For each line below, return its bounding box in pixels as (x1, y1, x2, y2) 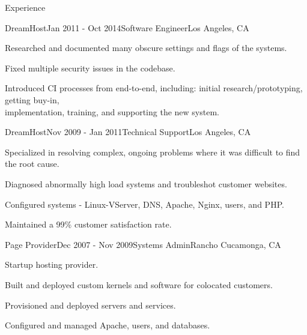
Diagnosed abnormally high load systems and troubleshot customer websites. (5, 177, 287, 190)
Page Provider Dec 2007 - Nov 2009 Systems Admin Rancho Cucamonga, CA (5, 238, 281, 250)
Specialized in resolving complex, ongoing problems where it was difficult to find (5, 145, 300, 158)
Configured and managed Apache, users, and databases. (5, 319, 210, 331)
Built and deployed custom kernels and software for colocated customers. (5, 278, 273, 291)
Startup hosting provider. (5, 258, 99, 271)
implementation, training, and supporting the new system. (5, 105, 219, 118)
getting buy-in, (5, 93, 59, 106)
